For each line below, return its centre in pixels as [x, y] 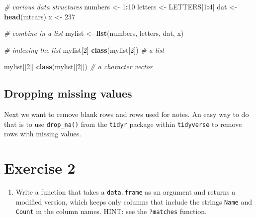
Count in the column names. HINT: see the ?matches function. [111, 211]
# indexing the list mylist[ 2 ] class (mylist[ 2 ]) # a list [84, 50]
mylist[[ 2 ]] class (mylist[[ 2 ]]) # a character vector [78, 66]
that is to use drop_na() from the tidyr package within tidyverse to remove [123, 124]
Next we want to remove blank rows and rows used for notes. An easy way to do [127, 114]
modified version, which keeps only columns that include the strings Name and [134, 201]
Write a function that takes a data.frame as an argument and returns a [126, 192]
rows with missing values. [43, 134]
